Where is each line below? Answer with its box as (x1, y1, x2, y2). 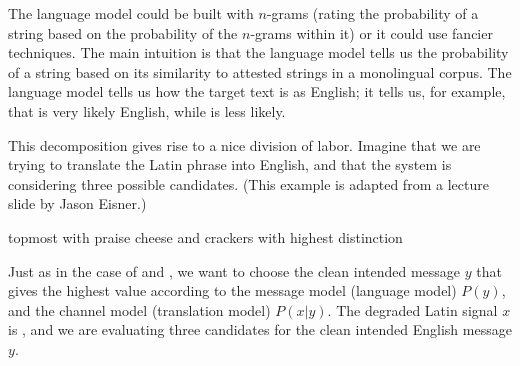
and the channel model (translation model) (8, 299, 271, 320)
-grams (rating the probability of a (266, 3, 479, 23)
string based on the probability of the (8, 22, 238, 43)
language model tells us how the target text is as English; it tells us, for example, (8, 81, 506, 102)
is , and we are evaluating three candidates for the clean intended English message (8, 319, 512, 340)
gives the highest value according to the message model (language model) (8, 280, 457, 301)
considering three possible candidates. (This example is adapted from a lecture (8, 173, 489, 194)
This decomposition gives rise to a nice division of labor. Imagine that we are (8, 134, 481, 155)
